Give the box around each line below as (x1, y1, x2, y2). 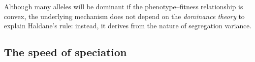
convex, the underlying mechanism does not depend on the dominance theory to (4, 11, 245, 21)
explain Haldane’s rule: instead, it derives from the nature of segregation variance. (4, 21, 252, 31)
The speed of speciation (4, 44, 127, 60)
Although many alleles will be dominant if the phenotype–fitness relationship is (4, 1, 243, 11)
